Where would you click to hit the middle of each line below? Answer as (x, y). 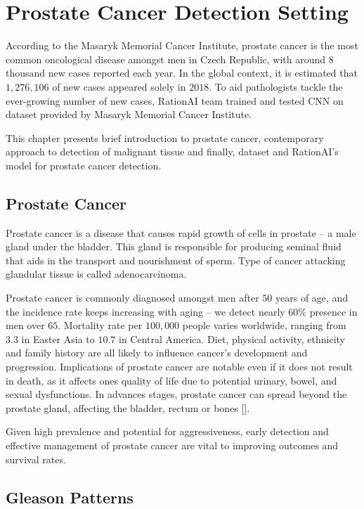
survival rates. (36, 459)
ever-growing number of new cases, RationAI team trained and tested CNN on (175, 100)
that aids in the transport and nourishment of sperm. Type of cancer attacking (176, 260)
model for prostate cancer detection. (84, 165)
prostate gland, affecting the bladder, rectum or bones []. (128, 407)
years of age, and (312, 298)
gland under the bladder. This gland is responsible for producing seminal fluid (174, 246)
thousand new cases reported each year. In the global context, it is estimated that (182, 73)
